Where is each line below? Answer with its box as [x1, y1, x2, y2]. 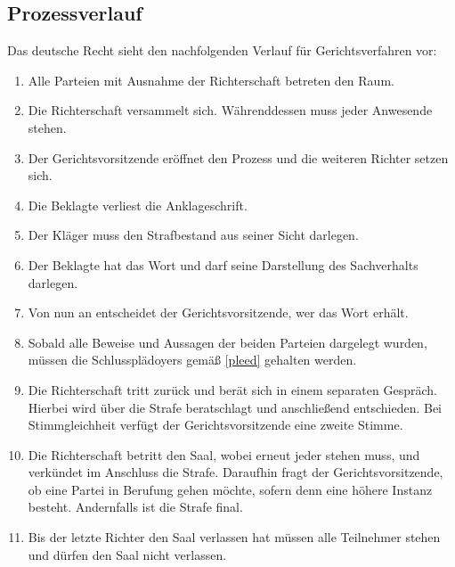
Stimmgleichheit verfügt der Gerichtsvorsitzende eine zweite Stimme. [28, 415, 403, 434]
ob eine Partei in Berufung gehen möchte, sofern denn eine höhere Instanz [28, 480, 433, 498]
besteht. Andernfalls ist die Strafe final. [28, 497, 243, 516]
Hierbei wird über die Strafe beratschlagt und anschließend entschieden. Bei [28, 398, 442, 416]
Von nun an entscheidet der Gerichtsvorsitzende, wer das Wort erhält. [28, 303, 409, 322]
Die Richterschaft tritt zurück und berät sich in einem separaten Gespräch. [28, 380, 437, 399]
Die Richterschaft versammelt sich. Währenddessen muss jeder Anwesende [28, 101, 433, 119]
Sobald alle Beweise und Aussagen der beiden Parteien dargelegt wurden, [28, 333, 427, 351]
